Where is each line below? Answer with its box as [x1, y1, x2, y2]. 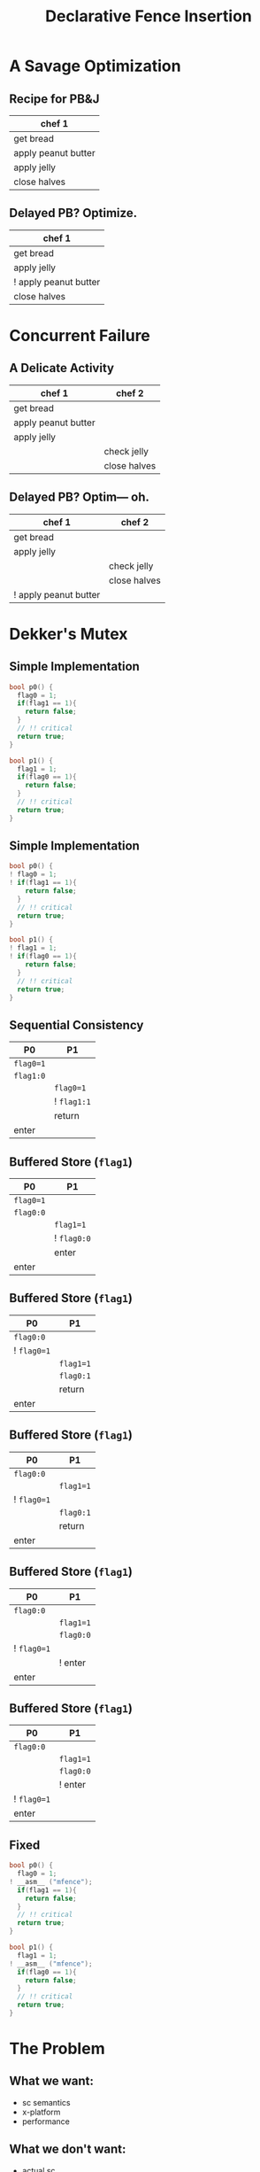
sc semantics [21, 2097, 71, 2107]
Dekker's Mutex [9, 624, 128, 644]
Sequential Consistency [9, 1017, 144, 1033]
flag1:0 [13, 1071, 46, 1082]
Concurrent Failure [9, 326, 150, 345]
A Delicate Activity [9, 361, 115, 376]
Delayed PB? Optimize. [9, 206, 138, 221]
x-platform [21, 2106, 61, 2117]
